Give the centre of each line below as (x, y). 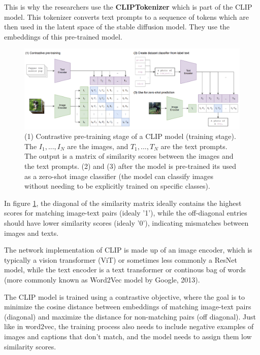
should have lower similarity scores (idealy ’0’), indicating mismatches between (126, 223)
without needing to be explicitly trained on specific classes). (117, 186)
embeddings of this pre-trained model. (63, 36)
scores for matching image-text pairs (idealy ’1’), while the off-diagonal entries (126, 213)
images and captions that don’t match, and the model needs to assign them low (128, 336)
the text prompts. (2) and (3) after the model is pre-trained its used (130, 166)
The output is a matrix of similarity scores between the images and (129, 156)
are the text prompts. (194, 146)
